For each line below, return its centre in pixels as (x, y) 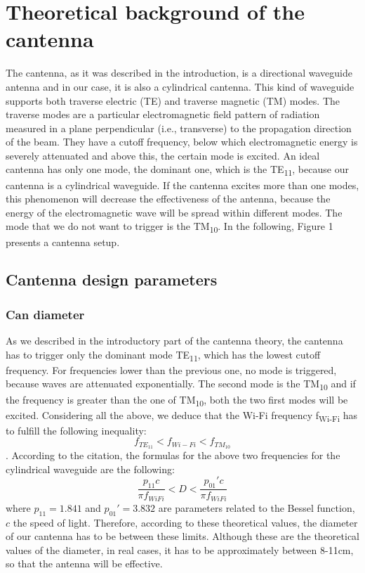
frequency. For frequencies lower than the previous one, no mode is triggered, (171, 369)
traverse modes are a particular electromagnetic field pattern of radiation (163, 114)
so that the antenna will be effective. (84, 564)
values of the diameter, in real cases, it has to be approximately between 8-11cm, (180, 549)
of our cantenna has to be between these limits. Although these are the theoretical (182, 536)
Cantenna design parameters (112, 279)
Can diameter (45, 314)
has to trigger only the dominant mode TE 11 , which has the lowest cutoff (163, 355)
